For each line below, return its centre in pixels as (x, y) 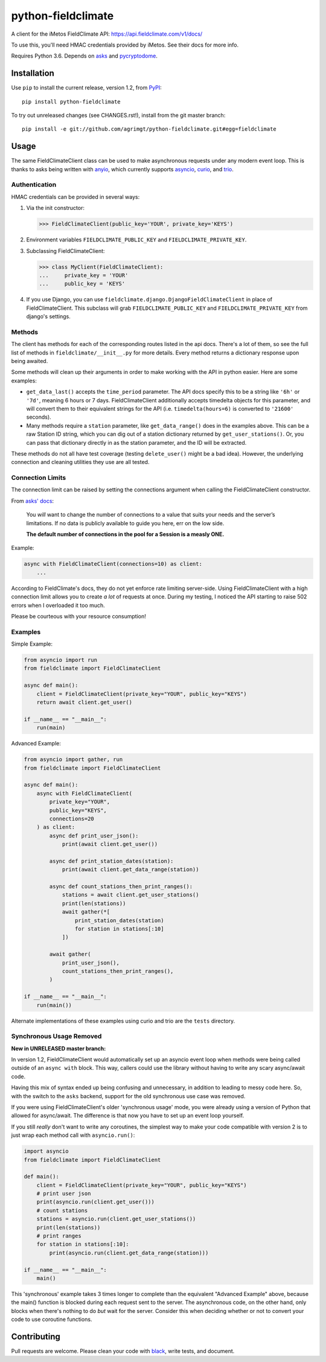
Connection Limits (39, 478)
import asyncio (46, 1151)
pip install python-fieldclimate (71, 102)
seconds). (39, 417)
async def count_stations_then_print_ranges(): (121, 887)
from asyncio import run (61, 660)
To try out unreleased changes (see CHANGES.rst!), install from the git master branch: (118, 116)
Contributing (36, 1336)
